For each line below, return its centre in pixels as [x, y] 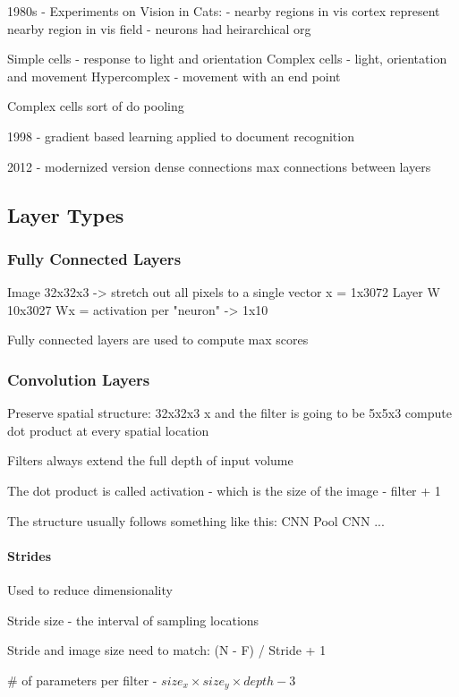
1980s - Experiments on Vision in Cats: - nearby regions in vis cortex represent [224, 11]
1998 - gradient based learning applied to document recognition [181, 136]
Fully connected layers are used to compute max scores [158, 340]
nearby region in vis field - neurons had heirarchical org [159, 28]
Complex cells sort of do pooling [96, 106]
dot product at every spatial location [108, 430]
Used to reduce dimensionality [90, 589]
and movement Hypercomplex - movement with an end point [174, 76]
